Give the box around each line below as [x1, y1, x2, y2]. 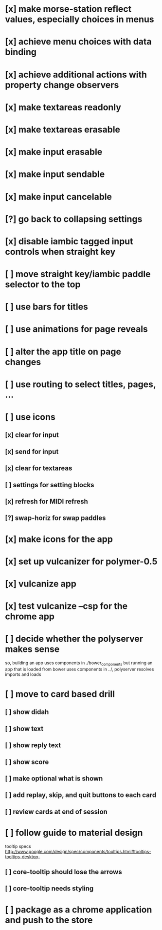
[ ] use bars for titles [5, 302, 89, 312]
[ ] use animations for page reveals [5, 324, 148, 335]
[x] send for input [5, 447, 59, 455]
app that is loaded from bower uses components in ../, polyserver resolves [5, 666, 154, 672]
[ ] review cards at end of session [5, 807, 108, 816]
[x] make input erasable [5, 147, 103, 157]
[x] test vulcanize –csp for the [5, 601, 128, 612]
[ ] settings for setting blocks [5, 480, 94, 489]
